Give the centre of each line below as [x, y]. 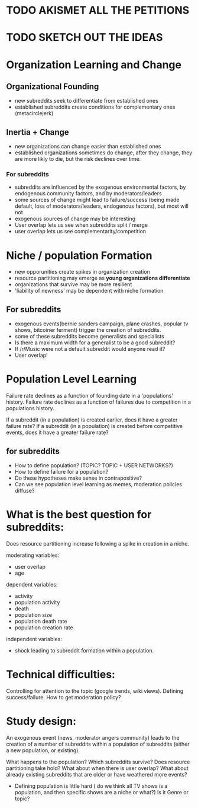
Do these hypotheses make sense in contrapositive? [78, 478]
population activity [37, 602]
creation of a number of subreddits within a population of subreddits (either [98, 744]
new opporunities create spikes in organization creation [82, 272]
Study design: [41, 721]
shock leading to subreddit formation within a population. [84, 650]
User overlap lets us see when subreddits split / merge [81, 225]
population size [33, 614]
